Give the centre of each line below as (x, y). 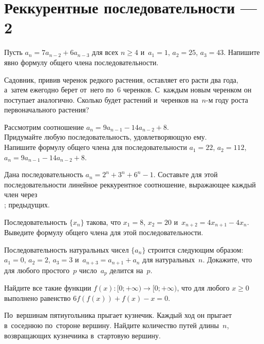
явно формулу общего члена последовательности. (81, 62)
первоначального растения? (47, 110)
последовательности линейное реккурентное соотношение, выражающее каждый (130, 184)
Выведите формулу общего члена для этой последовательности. (104, 232)
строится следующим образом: (196, 249)
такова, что (104, 222)
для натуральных (169, 260)
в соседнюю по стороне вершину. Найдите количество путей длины (112, 325)
